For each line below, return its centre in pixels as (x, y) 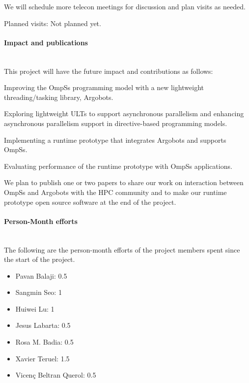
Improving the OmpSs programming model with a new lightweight (104, 87)
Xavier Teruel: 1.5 (42, 358)
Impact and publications (46, 42)
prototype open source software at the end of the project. (90, 202)
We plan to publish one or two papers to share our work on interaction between (124, 182)
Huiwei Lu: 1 (35, 308)
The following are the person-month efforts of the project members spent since (122, 249)
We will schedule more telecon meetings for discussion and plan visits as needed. (125, 6)
